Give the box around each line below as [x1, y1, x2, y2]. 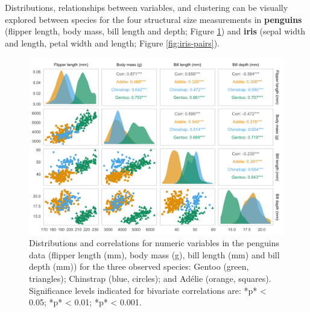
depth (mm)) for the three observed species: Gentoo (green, [29, 260, 249, 273]
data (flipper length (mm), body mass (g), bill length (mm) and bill [29, 248, 280, 261]
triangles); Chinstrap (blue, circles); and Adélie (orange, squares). [29, 272, 271, 284]
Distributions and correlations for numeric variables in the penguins [29, 237, 280, 249]
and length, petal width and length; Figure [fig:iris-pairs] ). [5, 36, 220, 49]
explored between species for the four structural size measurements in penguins [5, 13, 302, 25]
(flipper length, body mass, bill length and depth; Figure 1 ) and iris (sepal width [5, 25, 306, 37]
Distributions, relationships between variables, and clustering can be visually [5, 1, 288, 13]
